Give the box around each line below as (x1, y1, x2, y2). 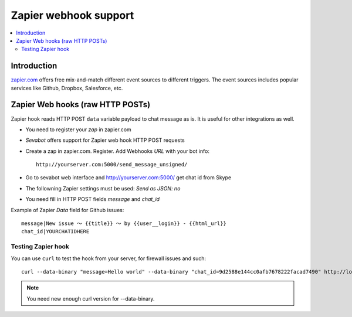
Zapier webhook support (11, 9, 134, 22)
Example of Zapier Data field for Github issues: (11, 206, 124, 213)
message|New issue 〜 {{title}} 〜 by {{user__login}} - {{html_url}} (21, 220, 227, 227)
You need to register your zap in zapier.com (25, 126, 131, 133)
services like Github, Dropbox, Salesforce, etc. (11, 84, 123, 91)
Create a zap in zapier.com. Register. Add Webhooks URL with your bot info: (25, 147, 209, 155)
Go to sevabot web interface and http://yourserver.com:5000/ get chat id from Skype (25, 174, 232, 181)
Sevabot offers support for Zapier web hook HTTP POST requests (25, 137, 185, 144)
